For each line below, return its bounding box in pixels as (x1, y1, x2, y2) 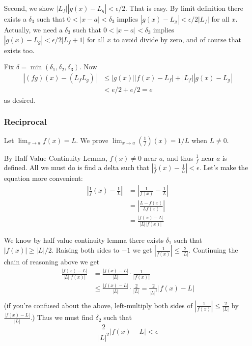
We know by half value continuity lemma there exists (4, 234, 164, 245)
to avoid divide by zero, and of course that (113, 34, 242, 44)
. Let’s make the (199, 162, 248, 173)
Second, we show (4, 3, 54, 13)
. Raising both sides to (52, 245, 119, 255)
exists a (4, 14, 27, 24)
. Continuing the (189, 245, 238, 255)
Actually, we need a (4, 25, 63, 34)
